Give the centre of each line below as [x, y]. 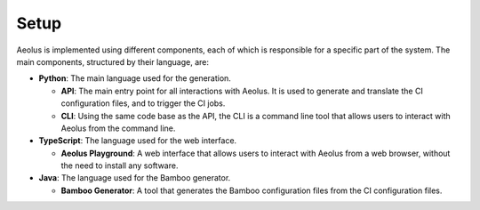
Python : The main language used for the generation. [135, 78]
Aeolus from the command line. [118, 128]
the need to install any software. [120, 166]
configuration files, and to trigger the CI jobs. [143, 103]
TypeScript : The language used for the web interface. [138, 141]
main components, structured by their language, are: [112, 61]
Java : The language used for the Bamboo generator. [135, 178]
